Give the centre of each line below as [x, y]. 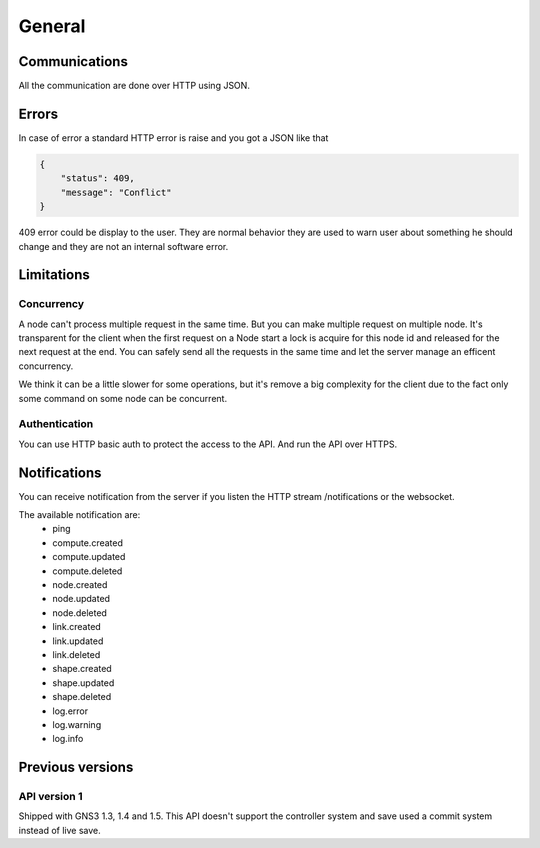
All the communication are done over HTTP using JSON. [134, 86]
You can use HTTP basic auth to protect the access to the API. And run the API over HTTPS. [208, 444]
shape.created [82, 669]
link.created [77, 627]
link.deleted [76, 654]
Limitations [54, 275]
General [52, 26]
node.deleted [79, 612]
